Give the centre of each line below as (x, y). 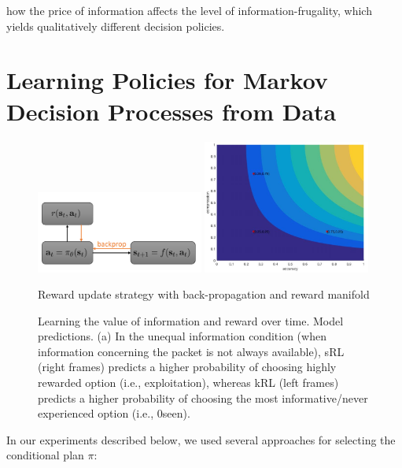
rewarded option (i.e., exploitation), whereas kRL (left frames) (188, 383)
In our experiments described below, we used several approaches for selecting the (201, 439)
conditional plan (45, 455)
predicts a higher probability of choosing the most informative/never (203, 397)
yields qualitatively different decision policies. (116, 26)
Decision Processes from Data (171, 111)
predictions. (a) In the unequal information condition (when (182, 336)
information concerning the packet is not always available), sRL (191, 351)
